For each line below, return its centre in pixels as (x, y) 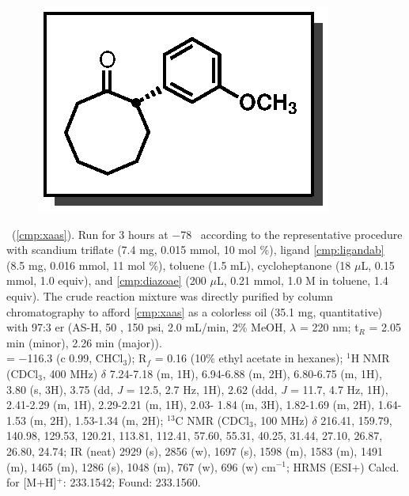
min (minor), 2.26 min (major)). (84, 342)
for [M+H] (32, 482)
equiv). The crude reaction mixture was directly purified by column (170, 295)
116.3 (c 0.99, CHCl (75, 358)
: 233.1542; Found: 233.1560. (132, 482)
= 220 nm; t (329, 327)
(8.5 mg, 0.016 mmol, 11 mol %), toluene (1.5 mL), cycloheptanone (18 (179, 265)
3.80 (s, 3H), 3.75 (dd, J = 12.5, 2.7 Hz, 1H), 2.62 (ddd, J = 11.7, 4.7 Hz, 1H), (197, 389)
